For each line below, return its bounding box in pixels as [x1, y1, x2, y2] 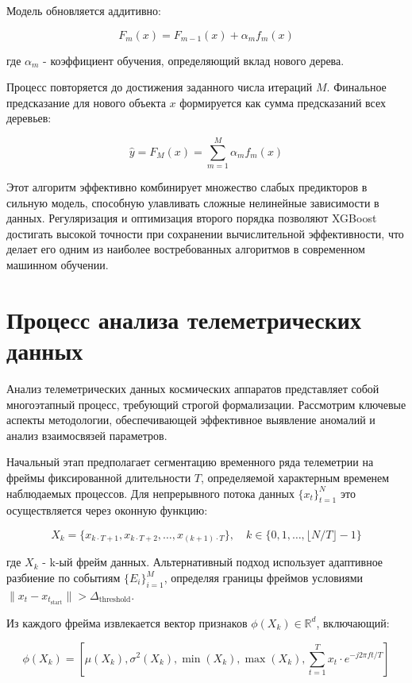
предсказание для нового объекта [6, 94, 166, 110]
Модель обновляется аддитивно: [6, 2, 161, 18]
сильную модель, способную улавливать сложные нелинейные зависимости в [6, 194, 379, 210]
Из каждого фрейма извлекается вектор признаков [6, 614, 248, 631]
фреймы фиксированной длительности [6, 469, 191, 485]
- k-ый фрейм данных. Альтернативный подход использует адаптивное [42, 554, 383, 570]
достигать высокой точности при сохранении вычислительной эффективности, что [6, 225, 404, 241]
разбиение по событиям [6, 569, 121, 586]
